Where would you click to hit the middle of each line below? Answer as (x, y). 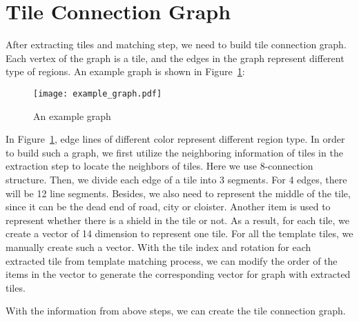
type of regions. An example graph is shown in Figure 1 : (125, 71)
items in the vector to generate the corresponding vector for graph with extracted (178, 274)
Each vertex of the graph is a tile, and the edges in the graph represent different (175, 58)
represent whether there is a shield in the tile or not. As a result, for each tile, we (177, 220)
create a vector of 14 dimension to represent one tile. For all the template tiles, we (179, 233)
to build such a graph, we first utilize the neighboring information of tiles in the (174, 152)
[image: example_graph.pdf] (98, 93)
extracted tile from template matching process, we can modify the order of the (172, 260)
